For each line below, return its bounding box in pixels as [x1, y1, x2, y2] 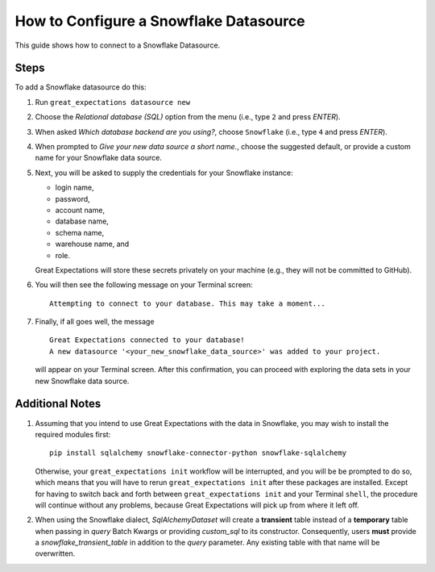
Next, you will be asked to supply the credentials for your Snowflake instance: [35, 168, 293, 177]
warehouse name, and [55, 239, 130, 249]
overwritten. [35, 549, 76, 558]
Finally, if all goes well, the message [35, 317, 155, 327]
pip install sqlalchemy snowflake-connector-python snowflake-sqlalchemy [49, 449, 347, 457]
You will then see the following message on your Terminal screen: [35, 280, 253, 290]
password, [55, 194, 90, 203]
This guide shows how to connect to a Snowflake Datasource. [14, 40, 221, 50]
